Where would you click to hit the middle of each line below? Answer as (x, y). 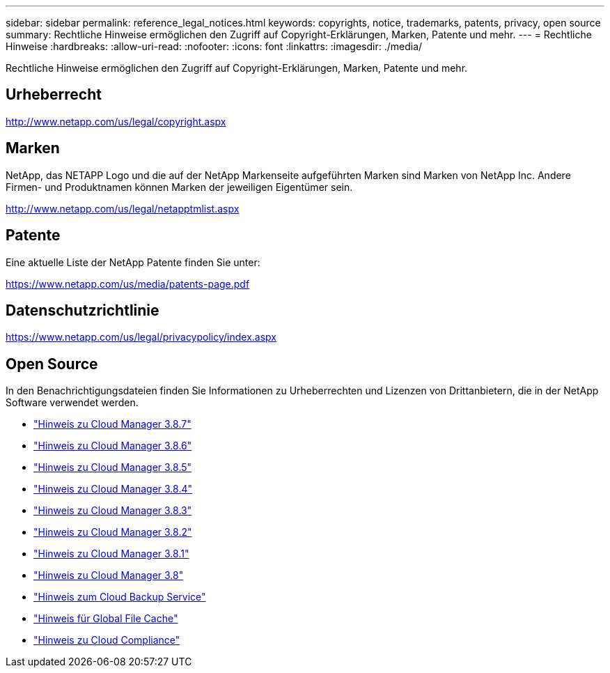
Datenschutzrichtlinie (83, 310)
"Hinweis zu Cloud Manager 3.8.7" (112, 424)
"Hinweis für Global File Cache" (106, 619)
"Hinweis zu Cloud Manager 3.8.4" (113, 489)
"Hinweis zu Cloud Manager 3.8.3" (113, 511)
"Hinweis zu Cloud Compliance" (107, 640)
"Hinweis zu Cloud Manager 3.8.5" (113, 467)
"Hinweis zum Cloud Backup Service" (120, 597)
